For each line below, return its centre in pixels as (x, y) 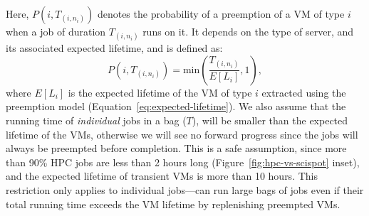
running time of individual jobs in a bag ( (96, 120)
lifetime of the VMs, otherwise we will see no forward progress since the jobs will (182, 134)
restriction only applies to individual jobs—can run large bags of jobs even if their (185, 189)
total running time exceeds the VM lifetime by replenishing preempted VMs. (173, 204)
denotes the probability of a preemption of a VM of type (221, 13)
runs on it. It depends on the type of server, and (248, 31)
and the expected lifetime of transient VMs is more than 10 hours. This (162, 176)
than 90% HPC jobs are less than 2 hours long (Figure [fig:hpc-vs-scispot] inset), (183, 162)
